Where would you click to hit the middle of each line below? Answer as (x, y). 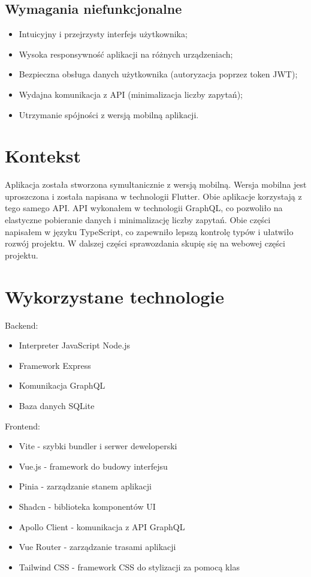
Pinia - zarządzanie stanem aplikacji (85, 486)
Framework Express (55, 365)
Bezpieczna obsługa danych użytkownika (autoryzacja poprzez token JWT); (158, 74)
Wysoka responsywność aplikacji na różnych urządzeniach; (126, 54)
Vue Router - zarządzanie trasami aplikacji (97, 547)
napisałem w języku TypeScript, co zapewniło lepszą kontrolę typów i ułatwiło (149, 231)
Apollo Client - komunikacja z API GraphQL (102, 526)
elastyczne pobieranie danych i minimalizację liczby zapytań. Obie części (138, 220)
